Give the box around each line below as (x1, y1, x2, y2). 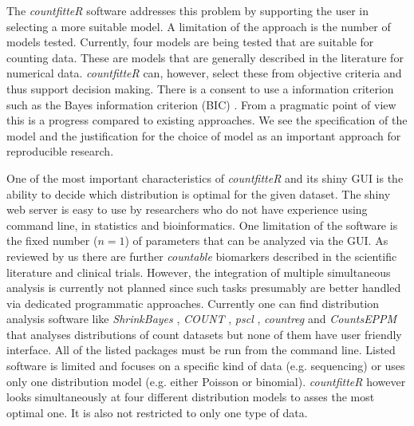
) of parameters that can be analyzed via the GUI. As (124, 232, 388, 249)
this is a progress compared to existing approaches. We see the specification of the (6, 112, 408, 128)
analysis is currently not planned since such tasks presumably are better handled (6, 279, 401, 296)
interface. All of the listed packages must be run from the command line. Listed (6, 341, 396, 358)
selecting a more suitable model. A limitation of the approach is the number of (6, 18, 391, 34)
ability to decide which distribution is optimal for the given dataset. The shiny (6, 185, 391, 202)
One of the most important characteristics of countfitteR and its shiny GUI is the (6, 169, 404, 186)
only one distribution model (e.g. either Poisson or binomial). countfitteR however (6, 373, 406, 389)
